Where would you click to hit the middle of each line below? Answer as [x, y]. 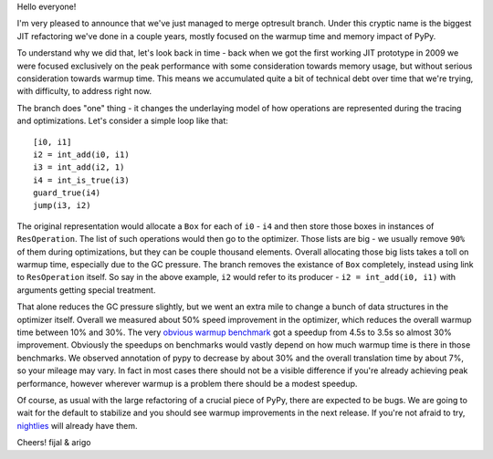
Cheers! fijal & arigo [54, 443]
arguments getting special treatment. [86, 290]
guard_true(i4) [67, 193]
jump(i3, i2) [62, 206]
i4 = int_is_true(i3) [81, 180]
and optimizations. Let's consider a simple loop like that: [122, 121]
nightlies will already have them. [77, 425]
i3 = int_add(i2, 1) [79, 167]
